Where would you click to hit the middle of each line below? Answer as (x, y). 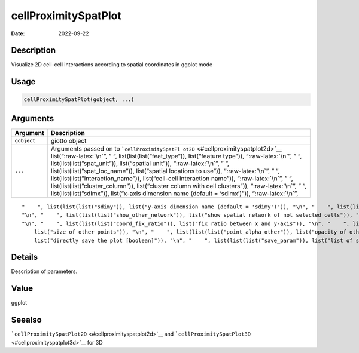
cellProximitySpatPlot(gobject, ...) (79, 99)
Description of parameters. (44, 271)
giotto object (69, 140)
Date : (18, 33)
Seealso (26, 320)
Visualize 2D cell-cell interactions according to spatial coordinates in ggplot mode (112, 65)
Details (25, 257)
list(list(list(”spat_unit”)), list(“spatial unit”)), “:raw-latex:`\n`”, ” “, (140, 163)
